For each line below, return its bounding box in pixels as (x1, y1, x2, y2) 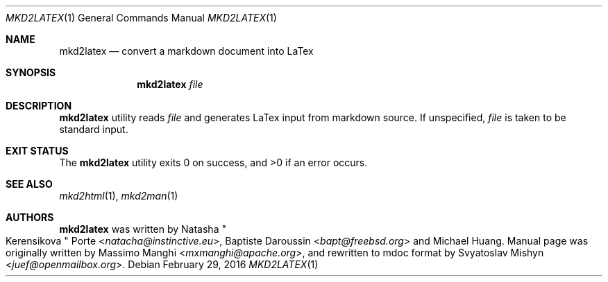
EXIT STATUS (6, 145, 69, 157)
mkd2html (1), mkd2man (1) (59, 190, 178, 202)
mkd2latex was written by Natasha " (59, 223, 226, 235)
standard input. (59, 123, 128, 135)
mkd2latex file (137, 78, 203, 90)
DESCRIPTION (6, 100, 72, 112)
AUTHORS (6, 211, 54, 223)
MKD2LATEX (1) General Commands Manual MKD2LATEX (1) (6, 12, 277, 24)
